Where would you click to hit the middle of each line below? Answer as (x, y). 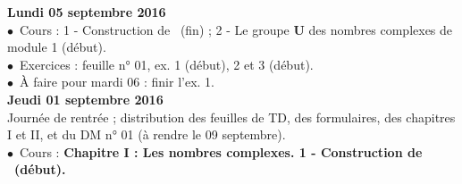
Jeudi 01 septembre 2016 (85, 99)
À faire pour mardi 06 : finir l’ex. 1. (117, 82)
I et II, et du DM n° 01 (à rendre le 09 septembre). (147, 134)
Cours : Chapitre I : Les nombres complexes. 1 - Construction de (221, 151)
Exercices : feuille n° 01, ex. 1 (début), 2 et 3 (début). (166, 64)
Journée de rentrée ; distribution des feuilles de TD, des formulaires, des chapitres (231, 117)
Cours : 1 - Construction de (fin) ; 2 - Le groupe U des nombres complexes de (236, 29)
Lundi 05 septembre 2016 (87, 12)
